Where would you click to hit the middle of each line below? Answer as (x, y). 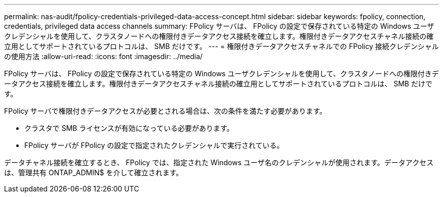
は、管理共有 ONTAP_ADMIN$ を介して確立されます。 (94, 173)
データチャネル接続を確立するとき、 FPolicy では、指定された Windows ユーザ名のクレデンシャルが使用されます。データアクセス (219, 162)
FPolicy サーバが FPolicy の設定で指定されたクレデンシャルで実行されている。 (154, 145)
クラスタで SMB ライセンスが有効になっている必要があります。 (129, 128)
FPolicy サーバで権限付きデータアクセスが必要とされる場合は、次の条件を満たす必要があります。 (165, 111)
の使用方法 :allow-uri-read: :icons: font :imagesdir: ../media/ (103, 56)
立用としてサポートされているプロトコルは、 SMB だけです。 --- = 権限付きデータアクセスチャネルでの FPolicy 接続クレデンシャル (221, 46)
